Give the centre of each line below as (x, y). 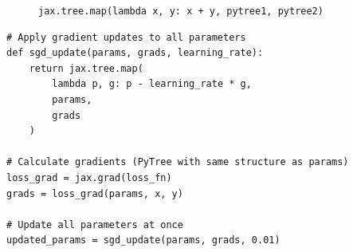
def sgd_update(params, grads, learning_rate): (135, 53)
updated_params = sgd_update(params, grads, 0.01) (143, 240)
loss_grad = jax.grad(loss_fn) (89, 178)
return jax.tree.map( (86, 68)
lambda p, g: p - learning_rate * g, (152, 84)
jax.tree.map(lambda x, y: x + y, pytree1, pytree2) (181, 11)
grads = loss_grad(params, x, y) (95, 193)
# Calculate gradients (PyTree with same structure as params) (178, 162)
